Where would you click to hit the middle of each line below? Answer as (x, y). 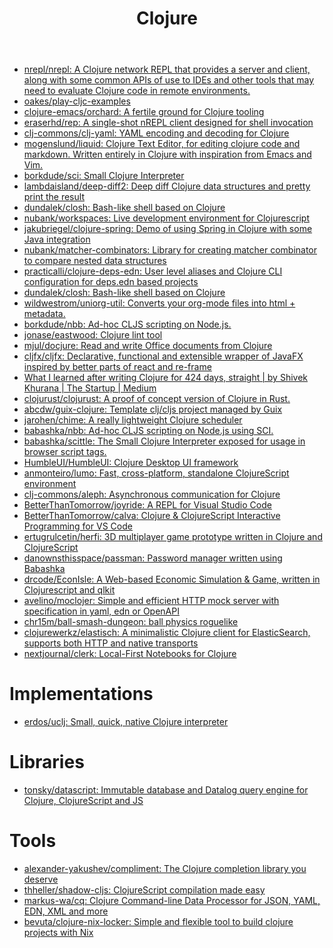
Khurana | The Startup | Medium (90, 388)
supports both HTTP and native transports (111, 643)
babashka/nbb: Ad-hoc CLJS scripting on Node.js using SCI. (148, 431)
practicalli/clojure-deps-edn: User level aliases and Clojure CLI (153, 271)
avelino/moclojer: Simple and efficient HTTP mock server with (151, 601)
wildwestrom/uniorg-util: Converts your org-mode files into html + (159, 303)
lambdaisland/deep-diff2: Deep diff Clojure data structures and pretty (167, 186)
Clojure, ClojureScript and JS (83, 801)
